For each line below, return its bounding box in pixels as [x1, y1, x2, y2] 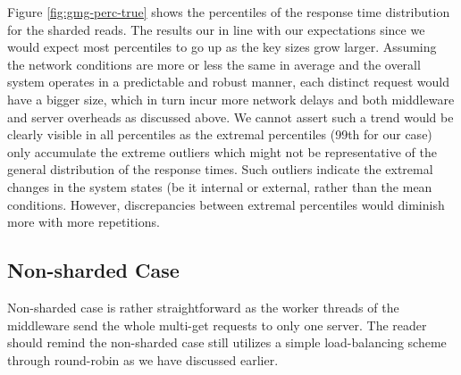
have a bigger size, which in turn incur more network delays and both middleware [7, 89, 455, 108]
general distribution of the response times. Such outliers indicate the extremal [7, 160, 433, 179]
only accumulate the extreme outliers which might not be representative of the [7, 142, 437, 161]
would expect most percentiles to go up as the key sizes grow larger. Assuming [7, 37, 437, 56]
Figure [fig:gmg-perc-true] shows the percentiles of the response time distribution [7, 3, 450, 21]
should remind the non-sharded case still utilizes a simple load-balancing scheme [7, 333, 447, 352]
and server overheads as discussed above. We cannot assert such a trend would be [7, 107, 454, 126]
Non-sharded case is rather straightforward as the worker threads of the [7, 297, 399, 316]
